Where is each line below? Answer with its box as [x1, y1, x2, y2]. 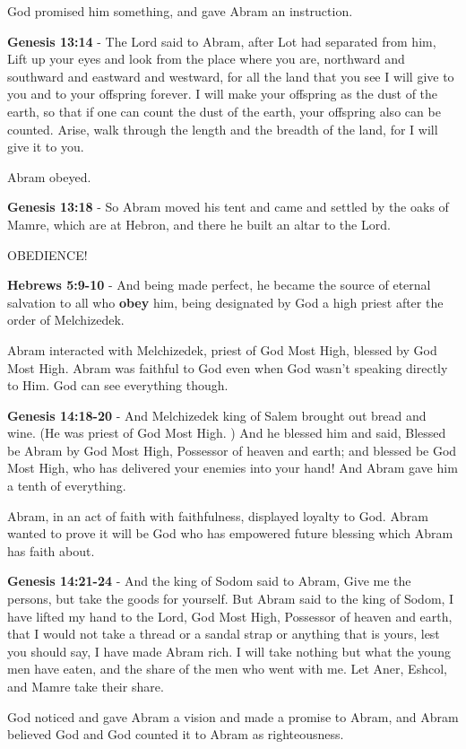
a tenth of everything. [7, 476, 126, 495]
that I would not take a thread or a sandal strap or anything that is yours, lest [7, 624, 440, 643]
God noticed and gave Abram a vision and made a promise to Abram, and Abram [7, 707, 459, 726]
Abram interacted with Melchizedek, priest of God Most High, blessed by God [7, 340, 437, 359]
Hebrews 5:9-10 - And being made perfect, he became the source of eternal [7, 275, 431, 294]
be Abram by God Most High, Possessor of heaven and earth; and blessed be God [7, 440, 457, 459]
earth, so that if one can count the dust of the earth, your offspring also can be [7, 101, 441, 120]
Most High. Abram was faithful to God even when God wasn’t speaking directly [7, 358, 448, 377]
